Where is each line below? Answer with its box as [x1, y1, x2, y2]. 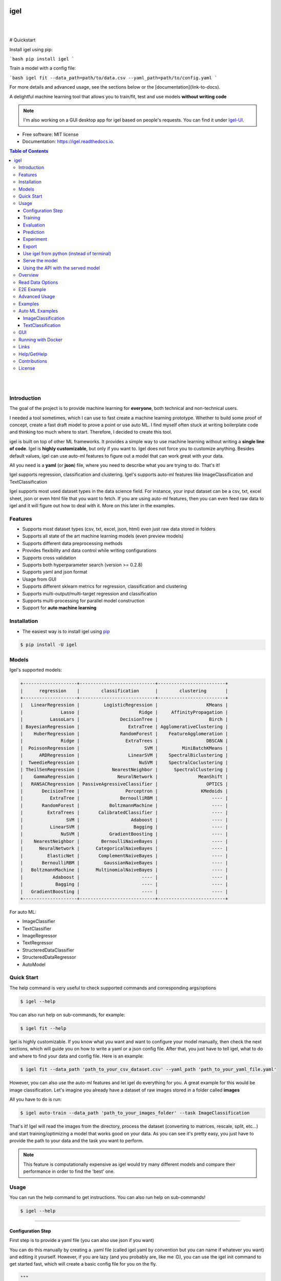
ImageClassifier [22, 918, 56, 924]
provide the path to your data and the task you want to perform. [9, 1138, 144, 1144]
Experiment [23, 236, 47, 242]
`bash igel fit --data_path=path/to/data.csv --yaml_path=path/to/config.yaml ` [9, 75, 218, 80]
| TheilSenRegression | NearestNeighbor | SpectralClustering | [20, 767, 228, 772]
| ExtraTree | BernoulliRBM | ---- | [20, 795, 228, 801]
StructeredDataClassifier [22, 947, 74, 953]
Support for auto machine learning [22, 605, 97, 611]
